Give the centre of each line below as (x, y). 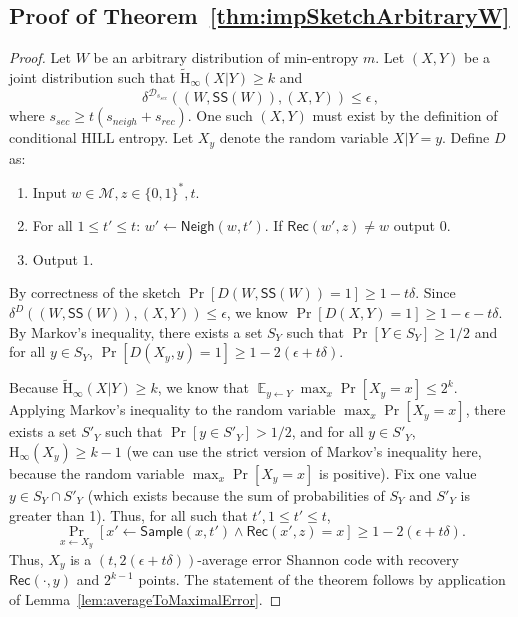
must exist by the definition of (405, 115)
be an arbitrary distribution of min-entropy (226, 57)
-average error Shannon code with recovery (328, 558)
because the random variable (97, 473)
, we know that (203, 387)
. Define (466, 137)
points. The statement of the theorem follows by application (322, 579)
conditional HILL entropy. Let (101, 137)
